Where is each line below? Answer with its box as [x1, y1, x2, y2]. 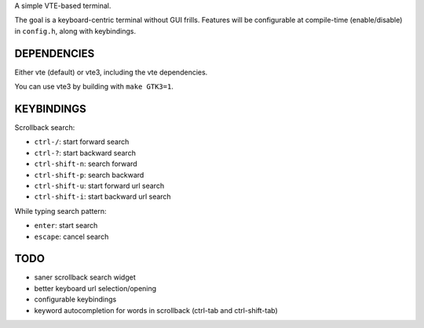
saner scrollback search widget [34, 272, 137, 282]
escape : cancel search [34, 232, 109, 241]
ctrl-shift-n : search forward [34, 159, 137, 168]
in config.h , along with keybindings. [14, 26, 137, 35]
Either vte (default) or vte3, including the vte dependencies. [14, 67, 208, 77]
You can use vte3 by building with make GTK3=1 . [14, 82, 174, 92]
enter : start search [34, 221, 98, 230]
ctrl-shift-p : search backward [34, 170, 144, 179]
